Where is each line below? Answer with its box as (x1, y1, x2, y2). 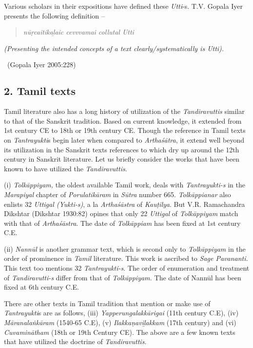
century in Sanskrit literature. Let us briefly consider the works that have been (4, 154, 240, 164)
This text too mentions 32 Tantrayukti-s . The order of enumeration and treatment (4, 263, 250, 273)
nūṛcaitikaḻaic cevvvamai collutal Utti (23, 27, 134, 37)
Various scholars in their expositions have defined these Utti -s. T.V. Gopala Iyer (4, 1, 243, 11)
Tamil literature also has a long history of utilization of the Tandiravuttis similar (4, 106, 245, 116)
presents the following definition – (4, 10, 105, 20)
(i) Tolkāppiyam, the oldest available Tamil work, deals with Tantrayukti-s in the (4, 180, 245, 190)
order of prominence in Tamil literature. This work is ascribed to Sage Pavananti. (4, 253, 248, 263)
